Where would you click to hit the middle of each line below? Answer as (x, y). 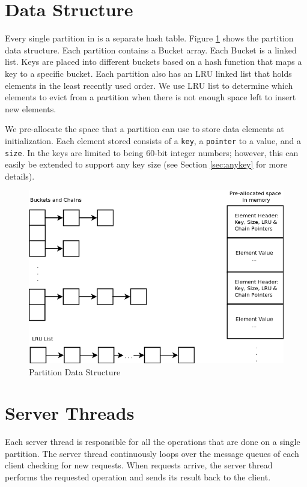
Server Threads (70, 413)
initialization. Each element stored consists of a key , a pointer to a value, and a (153, 140)
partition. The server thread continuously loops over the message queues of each (152, 453)
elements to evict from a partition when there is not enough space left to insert (150, 97)
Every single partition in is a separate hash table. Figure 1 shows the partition (149, 38)
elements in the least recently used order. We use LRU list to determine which (149, 85)
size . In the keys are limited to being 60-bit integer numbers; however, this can (152, 152)
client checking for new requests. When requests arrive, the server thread (139, 465)
